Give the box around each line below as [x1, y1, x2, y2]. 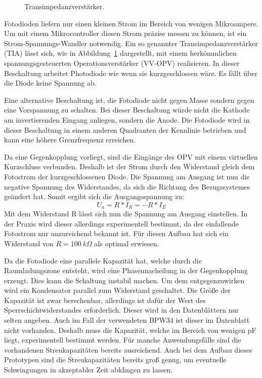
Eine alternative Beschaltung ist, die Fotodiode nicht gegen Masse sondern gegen [4, 94, 254, 105]
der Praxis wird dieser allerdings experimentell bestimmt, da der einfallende [4, 218, 239, 229]
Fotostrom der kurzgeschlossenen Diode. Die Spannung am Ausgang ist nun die [4, 171, 250, 181]
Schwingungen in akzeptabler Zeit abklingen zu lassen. [4, 364, 173, 375]
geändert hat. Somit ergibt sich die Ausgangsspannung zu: [4, 191, 184, 202]
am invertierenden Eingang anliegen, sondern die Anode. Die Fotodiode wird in [4, 114, 250, 125]
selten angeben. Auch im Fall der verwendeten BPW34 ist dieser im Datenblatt [4, 315, 250, 325]
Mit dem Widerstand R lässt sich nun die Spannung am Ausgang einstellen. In [4, 208, 248, 219]
